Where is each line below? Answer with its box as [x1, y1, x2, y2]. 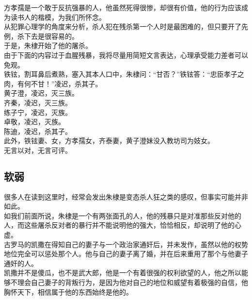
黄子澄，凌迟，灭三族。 [4, 88, 79, 98]
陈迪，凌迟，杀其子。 [4, 126, 72, 136]
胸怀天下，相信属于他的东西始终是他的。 [4, 286, 133, 297]
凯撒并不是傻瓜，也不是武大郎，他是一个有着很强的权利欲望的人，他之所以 [4, 267, 241, 278]
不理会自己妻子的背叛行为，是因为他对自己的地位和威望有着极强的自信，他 [10, 277, 248, 287]
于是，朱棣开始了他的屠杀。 [4, 40, 92, 50]
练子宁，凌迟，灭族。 [4, 107, 72, 117]
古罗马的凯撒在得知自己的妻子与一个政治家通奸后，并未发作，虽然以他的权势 [4, 239, 248, 249]
